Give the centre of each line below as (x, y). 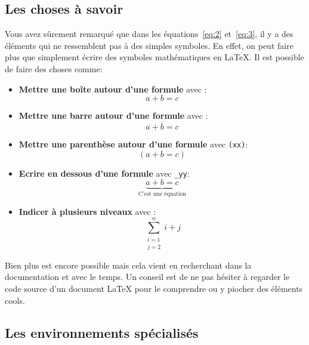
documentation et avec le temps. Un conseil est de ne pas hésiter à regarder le (147, 277)
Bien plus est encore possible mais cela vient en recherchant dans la (128, 265)
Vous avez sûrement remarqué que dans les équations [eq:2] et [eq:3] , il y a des (149, 34)
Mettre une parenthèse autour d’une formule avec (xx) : (133, 144)
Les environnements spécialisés (102, 332)
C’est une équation (162, 194)
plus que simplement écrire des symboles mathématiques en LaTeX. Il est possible (154, 57)
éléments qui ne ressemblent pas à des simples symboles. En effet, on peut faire (149, 45)
